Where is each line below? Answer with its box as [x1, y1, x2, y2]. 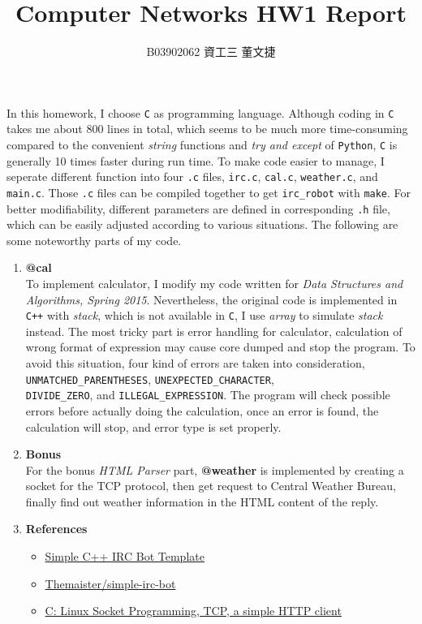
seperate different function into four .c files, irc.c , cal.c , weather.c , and [6, 168, 378, 185]
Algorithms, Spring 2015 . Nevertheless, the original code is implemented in [25, 290, 398, 308]
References [25, 520, 88, 537]
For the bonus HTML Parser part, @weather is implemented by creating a [25, 461, 404, 478]
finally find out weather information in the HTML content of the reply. [25, 493, 379, 510]
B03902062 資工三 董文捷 [146, 43, 276, 60]
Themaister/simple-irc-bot [45, 575, 176, 592]
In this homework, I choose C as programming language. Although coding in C [6, 104, 394, 121]
